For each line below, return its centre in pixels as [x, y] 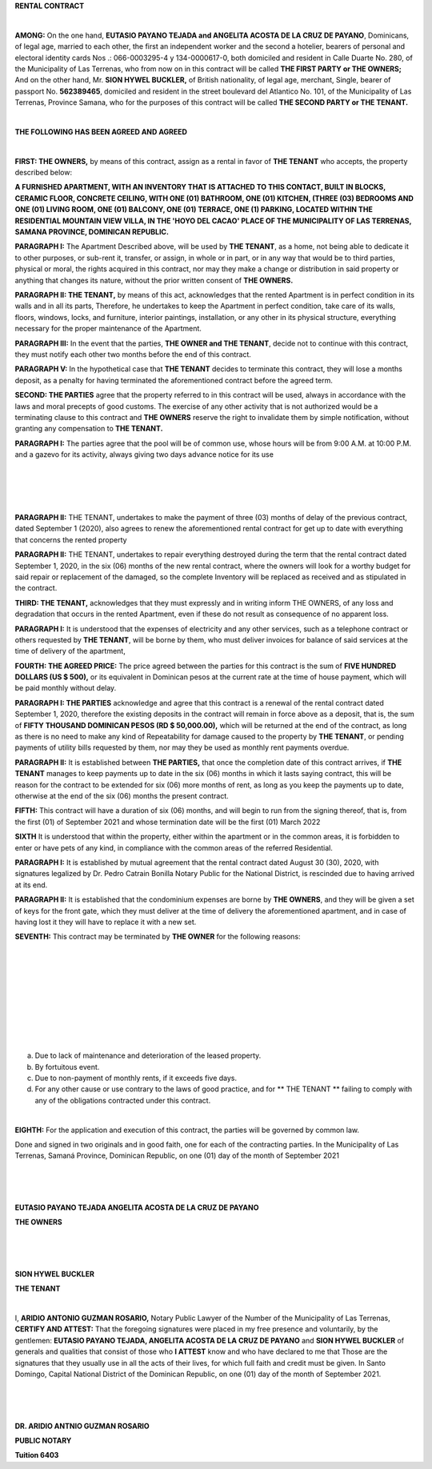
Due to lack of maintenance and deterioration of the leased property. [148, 1055]
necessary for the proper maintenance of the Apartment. [108, 329]
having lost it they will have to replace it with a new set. [106, 922]
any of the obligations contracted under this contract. [123, 1100]
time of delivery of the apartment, [70, 651]
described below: [43, 173]
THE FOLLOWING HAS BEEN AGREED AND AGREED [101, 131]
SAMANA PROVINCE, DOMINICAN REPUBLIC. [92, 232]
